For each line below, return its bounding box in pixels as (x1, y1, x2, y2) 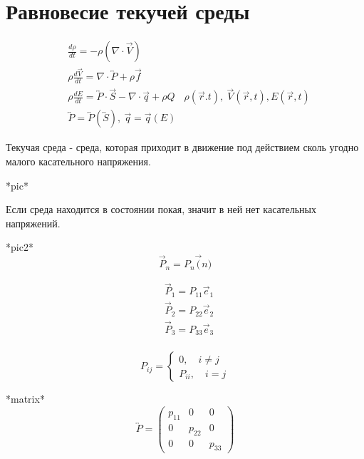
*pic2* (6, 239, 33, 254)
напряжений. (6, 215, 61, 230)
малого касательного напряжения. (6, 153, 151, 168)
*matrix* (6, 391, 45, 406)
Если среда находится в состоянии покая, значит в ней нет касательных (6, 202, 316, 217)
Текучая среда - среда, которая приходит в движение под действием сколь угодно (6, 140, 359, 155)
